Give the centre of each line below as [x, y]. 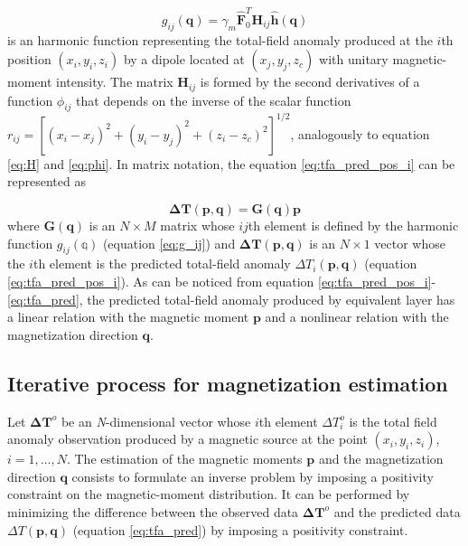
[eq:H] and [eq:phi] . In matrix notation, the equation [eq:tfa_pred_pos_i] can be [231, 163]
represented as [47, 181]
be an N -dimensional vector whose [156, 421]
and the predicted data [397, 511]
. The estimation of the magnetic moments [184, 459]
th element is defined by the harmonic [353, 226]
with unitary [354, 59]
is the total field [393, 421]
